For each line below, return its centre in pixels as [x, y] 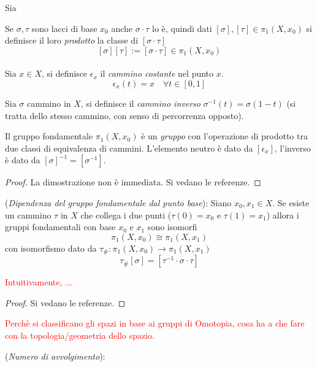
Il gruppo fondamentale [49, 136]
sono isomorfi [172, 227]
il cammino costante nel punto [157, 73]
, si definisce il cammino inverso [140, 103]
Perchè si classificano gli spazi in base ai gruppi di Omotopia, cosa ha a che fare [155, 323]
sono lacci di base [64, 28]
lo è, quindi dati [182, 28]
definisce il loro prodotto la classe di [72, 40]
